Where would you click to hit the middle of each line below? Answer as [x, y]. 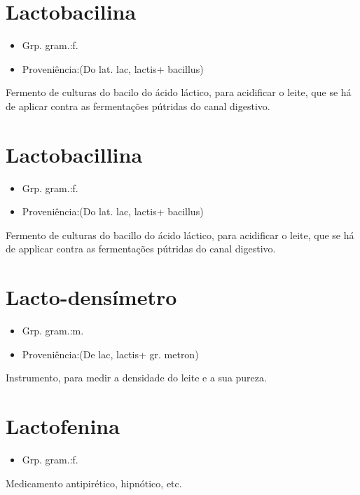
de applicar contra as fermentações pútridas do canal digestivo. [141, 249]
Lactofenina [63, 426]
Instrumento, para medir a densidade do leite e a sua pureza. [136, 378]
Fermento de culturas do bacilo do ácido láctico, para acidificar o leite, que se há [179, 92]
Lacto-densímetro [91, 297]
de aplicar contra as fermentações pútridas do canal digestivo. [138, 106]
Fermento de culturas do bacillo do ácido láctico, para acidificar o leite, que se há [180, 235]
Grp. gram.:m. [53, 331]
